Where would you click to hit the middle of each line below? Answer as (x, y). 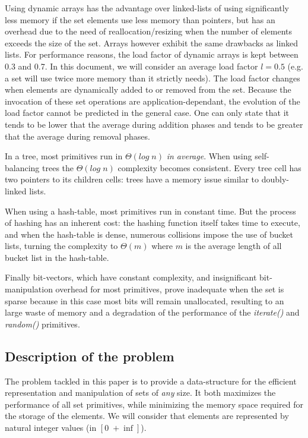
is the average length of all (234, 246)
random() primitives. (42, 324)
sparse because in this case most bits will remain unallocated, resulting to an (145, 300)
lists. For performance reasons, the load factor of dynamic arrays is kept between (152, 54)
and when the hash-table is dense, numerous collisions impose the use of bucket (149, 234)
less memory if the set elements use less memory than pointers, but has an (140, 19)
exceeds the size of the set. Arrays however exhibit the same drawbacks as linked (152, 42)
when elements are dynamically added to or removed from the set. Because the (148, 89)
